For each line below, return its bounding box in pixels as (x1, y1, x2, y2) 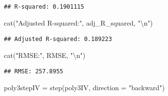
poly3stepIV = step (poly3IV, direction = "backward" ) (4, 82, 165, 92)
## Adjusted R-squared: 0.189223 (4, 36, 112, 43)
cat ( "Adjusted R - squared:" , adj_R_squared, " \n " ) (4, 17, 153, 27)
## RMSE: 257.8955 (4, 68, 63, 75)
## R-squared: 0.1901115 (4, 3, 84, 10)
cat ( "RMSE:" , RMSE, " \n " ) (4, 50, 86, 60)
